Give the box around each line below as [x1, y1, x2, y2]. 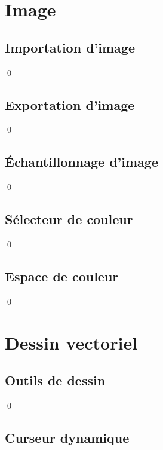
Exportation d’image [5, 95, 135, 114]
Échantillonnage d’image [5, 152, 158, 171]
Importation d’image [5, 38, 135, 56]
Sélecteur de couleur [5, 210, 133, 228]
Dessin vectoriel [5, 330, 138, 354]
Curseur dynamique [5, 428, 130, 446]
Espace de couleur [5, 267, 119, 285]
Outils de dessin [5, 371, 106, 390]
